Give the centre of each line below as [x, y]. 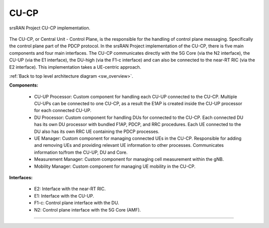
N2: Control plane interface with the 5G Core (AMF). [88, 210]
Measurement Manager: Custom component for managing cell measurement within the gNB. [129, 159]
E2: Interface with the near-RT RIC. [70, 189]
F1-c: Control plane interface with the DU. [77, 203]
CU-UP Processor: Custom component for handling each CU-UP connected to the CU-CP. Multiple [136, 97]
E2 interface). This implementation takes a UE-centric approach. [75, 67]
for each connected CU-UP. [63, 111]
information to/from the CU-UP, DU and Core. [81, 152]
